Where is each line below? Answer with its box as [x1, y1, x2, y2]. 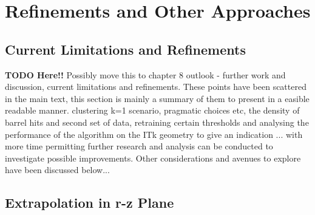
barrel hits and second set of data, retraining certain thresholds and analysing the [5, 115, 309, 128]
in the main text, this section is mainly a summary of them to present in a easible [5, 92, 310, 104]
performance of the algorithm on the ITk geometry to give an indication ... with [5, 128, 303, 140]
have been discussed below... [5, 163, 110, 176]
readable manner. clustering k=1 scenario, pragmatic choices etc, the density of [5, 104, 300, 117]
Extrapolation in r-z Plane [5, 193, 174, 212]
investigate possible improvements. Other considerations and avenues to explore [5, 151, 301, 164]
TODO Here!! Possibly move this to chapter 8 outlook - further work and [5, 68, 286, 81]
